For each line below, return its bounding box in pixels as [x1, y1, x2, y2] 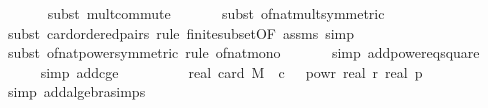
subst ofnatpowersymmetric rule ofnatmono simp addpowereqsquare [7, 42, 480, 63]
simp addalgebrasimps [7, 81, 146, 102]
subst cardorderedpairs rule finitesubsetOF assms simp [7, 22, 355, 43]
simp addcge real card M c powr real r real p [40, 61, 423, 82]
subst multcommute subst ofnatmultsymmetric [47, 3, 385, 23]
